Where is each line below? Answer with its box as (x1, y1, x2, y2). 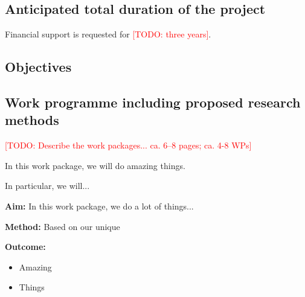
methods (5, 110, 59, 129)
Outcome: (5, 240, 46, 253)
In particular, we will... (5, 179, 90, 192)
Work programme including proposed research (5, 92, 301, 111)
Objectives (5, 57, 72, 76)
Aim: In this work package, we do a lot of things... (5, 199, 194, 212)
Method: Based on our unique (5, 220, 120, 232)
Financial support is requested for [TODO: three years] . (5, 28, 211, 40)
